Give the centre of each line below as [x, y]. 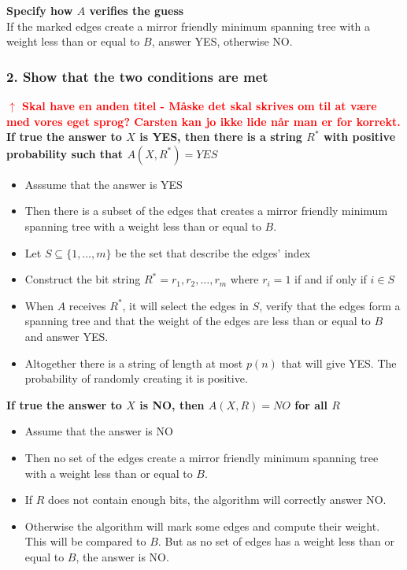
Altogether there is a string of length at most [134, 363]
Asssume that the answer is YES [104, 184]
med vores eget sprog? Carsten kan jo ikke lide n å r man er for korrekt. [203, 121]
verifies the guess [137, 10]
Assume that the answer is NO [99, 431]
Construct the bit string [83, 279]
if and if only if [331, 279]
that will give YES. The [339, 363]
